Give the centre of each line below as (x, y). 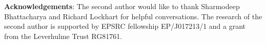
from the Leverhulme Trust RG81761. (63, 36)
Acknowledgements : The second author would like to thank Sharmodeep (122, 6)
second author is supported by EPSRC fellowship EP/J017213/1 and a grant (125, 26)
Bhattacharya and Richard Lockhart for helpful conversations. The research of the (133, 16)
